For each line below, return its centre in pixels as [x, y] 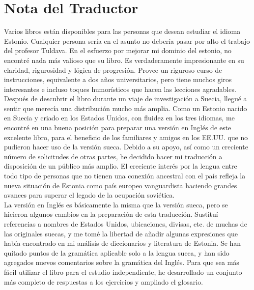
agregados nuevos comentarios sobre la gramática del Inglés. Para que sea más [122, 262]
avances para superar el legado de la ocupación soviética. [89, 195]
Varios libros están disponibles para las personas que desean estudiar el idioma [122, 31]
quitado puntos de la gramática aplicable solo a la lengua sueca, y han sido [117, 252]
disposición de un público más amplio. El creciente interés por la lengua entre [121, 166]
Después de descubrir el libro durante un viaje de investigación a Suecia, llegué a [126, 99]
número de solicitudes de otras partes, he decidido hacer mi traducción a [113, 156]
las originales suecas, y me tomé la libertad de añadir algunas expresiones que [121, 233]
